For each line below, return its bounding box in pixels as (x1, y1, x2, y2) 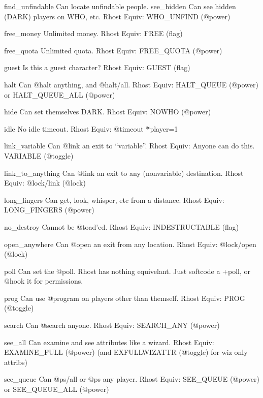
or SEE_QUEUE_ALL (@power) (4, 384, 109, 394)
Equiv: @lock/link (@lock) (4, 177, 86, 188)
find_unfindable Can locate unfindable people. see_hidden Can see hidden (4, 1, 236, 11)
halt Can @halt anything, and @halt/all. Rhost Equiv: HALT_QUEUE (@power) (4, 79, 258, 89)
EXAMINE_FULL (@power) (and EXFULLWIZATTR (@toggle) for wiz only (4, 347, 248, 357)
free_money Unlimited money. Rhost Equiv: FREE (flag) (4, 28, 183, 39)
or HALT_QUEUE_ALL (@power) (4, 89, 115, 100)
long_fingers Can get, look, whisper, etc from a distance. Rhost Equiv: (4, 194, 224, 205)
